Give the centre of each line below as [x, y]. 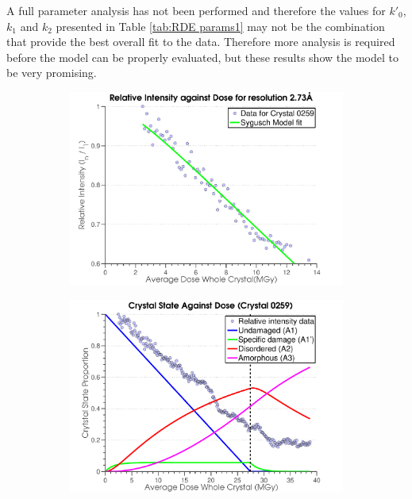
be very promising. [52, 73]
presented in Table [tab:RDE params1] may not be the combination [220, 26]
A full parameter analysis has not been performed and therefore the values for [196, 10]
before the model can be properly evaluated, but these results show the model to [202, 57]
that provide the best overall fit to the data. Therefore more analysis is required [201, 42]
